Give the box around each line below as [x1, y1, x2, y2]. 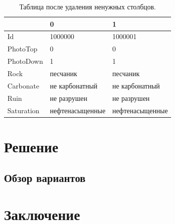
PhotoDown [7, 56, 43, 66]
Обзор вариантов [4, 170, 86, 185]
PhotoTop [7, 44, 38, 54]
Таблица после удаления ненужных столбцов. [19, 1, 156, 11]
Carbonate [7, 80, 40, 90]
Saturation [7, 105, 40, 115]
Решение [4, 136, 58, 156]
